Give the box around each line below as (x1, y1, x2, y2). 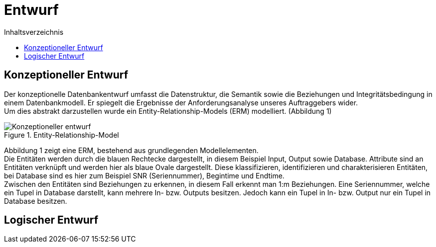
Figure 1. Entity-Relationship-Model (4, 130, 119, 139)
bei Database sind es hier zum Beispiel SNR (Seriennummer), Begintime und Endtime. (4, 171, 285, 180)
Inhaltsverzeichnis (4, 27, 64, 36)
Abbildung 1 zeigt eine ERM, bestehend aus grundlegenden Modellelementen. (4, 146, 259, 155)
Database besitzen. (4, 196, 67, 205)
